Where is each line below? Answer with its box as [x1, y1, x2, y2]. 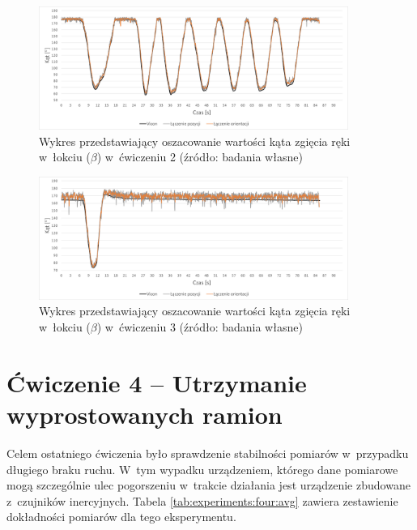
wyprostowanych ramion [6, 398, 283, 430]
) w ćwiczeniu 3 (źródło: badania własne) [96, 318, 303, 336]
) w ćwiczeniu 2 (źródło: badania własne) [96, 148, 303, 165]
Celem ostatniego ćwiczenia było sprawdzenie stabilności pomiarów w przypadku [6, 444, 409, 461]
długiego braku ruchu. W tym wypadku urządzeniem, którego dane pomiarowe [6, 460, 398, 477]
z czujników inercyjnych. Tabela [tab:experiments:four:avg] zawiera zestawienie [6, 492, 398, 509]
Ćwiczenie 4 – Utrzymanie [6, 365, 307, 399]
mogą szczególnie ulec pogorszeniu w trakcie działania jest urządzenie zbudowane [6, 477, 411, 494]
